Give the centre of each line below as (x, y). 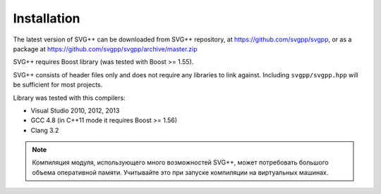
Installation (47, 18)
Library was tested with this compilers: (69, 98)
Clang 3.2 (45, 130)
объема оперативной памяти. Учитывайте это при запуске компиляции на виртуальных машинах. (180, 172)
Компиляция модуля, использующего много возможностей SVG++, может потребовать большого (180, 162)
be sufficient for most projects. (58, 85)
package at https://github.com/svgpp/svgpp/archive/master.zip (105, 48)
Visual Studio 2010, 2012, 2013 (75, 110)
